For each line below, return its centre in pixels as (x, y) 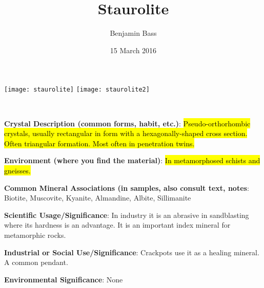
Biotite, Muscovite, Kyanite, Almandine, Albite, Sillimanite (98, 198)
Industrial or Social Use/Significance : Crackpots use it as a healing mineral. (132, 252)
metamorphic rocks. (35, 235)
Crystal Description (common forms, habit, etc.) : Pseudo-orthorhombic (127, 123)
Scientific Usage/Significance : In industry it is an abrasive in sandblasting (127, 215)
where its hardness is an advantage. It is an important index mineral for (117, 225)
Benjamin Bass (133, 33)
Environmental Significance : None (64, 279)
